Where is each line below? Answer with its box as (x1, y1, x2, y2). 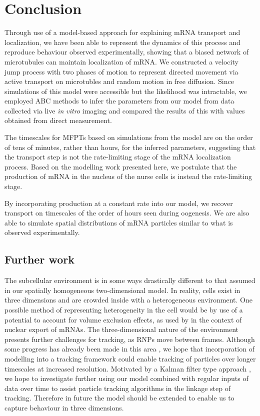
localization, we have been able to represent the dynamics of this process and (4, 36, 240, 47)
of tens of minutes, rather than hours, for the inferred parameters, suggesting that (4, 141, 256, 152)
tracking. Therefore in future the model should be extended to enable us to (4, 392, 234, 403)
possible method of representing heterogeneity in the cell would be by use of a (4, 304, 243, 314)
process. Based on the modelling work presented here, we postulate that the (4, 161, 237, 171)
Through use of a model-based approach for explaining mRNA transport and (4, 27, 240, 37)
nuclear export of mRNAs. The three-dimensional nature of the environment (4, 324, 238, 334)
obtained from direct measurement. (4, 115, 112, 125)
